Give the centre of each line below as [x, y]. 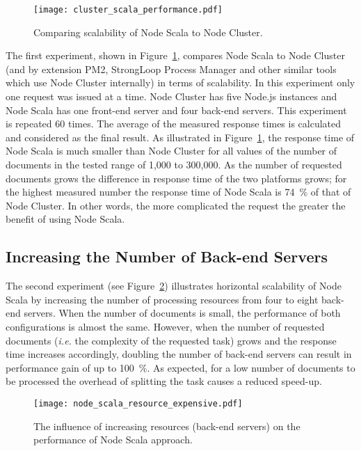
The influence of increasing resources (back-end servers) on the [167, 426]
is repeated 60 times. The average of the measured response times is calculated [174, 124]
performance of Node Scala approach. [113, 440]
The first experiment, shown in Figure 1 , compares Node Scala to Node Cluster [175, 55]
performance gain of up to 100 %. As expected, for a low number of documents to [180, 367]
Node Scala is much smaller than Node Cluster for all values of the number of [171, 151]
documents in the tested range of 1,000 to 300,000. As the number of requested [174, 164]
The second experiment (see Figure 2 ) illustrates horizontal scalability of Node [174, 286]
